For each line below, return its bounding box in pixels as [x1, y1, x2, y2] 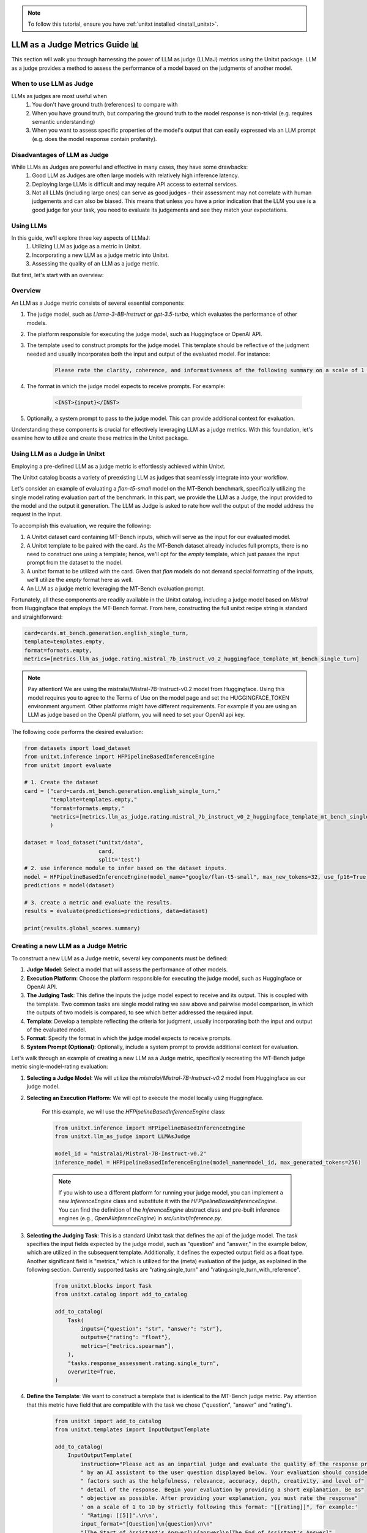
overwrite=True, [67, 1368, 116, 1375]
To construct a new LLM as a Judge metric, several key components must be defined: [11, 954, 228, 962]
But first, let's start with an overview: [11, 271, 104, 278]
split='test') [98, 856, 141, 863]
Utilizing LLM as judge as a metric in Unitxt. [32, 243, 142, 250]
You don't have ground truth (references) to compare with [32, 101, 178, 109]
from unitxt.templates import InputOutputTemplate [54, 1426, 210, 1433]
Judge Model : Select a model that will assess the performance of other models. [26, 966, 228, 973]
